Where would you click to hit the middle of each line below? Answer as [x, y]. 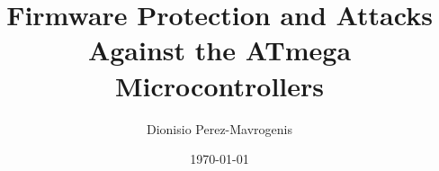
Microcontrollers [219, 85]
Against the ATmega [219, 50]
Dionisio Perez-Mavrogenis [219, 128]
